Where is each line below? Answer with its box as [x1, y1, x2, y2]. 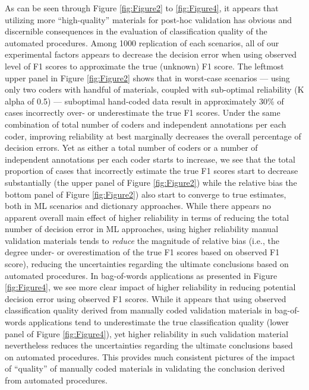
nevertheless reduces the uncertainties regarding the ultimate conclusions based [5, 339, 293, 351]
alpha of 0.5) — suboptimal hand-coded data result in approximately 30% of [5, 94, 284, 107]
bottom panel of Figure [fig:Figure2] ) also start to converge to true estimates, [5, 188, 286, 200]
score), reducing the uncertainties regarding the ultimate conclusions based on [5, 258, 289, 270]
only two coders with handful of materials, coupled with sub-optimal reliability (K [5, 83, 304, 96]
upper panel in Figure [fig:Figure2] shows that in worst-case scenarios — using [5, 71, 290, 84]
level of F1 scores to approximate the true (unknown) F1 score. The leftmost [5, 59, 284, 72]
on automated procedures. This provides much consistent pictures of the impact [5, 350, 295, 363]
